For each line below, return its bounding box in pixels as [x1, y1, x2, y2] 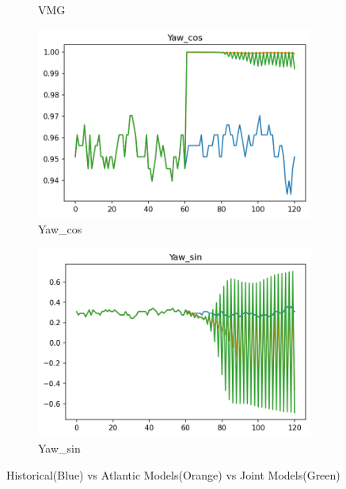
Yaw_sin [38, 440, 81, 457]
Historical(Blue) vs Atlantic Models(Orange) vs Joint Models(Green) [6, 466, 340, 483]
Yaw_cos [38, 221, 82, 237]
